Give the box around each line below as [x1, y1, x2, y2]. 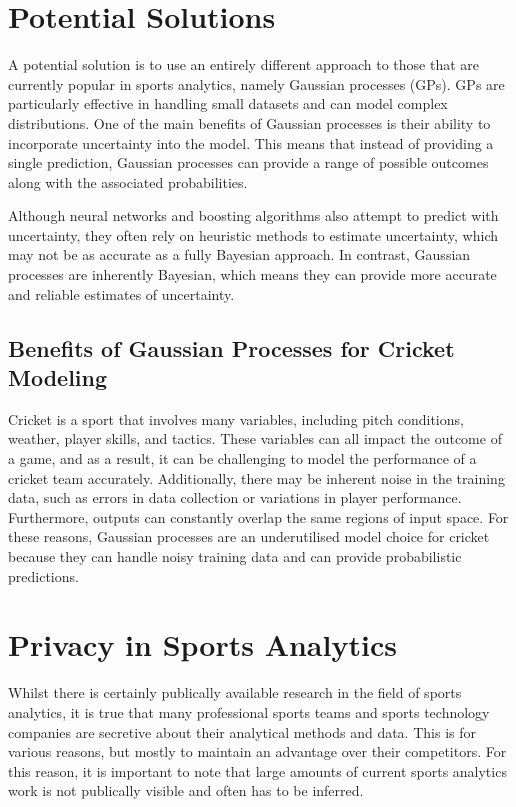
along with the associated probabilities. [8, 171, 248, 192]
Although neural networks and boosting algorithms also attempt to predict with [8, 205, 499, 226]
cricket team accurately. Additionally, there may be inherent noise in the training [8, 467, 505, 488]
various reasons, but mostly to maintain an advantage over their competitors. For [8, 741, 507, 762]
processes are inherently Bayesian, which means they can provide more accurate [8, 264, 497, 285]
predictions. [8, 565, 79, 586]
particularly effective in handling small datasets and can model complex [8, 93, 448, 114]
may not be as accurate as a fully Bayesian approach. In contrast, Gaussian [8, 244, 471, 265]
